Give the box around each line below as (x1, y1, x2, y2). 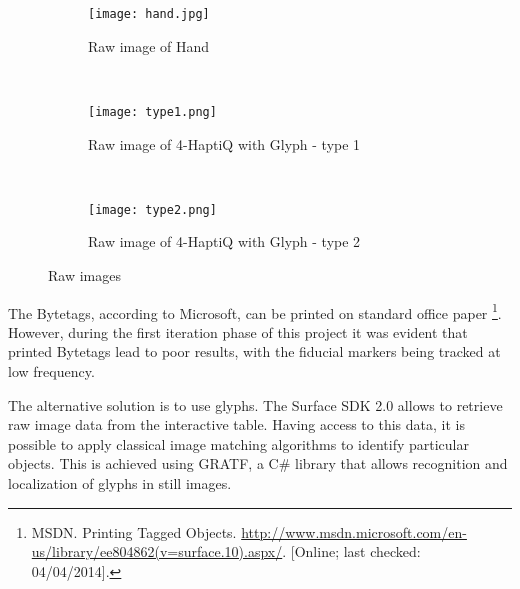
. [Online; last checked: (282, 541, 421, 562)
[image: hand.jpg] (88, 7, 210, 21)
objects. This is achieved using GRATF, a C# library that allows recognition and (8, 453, 508, 474)
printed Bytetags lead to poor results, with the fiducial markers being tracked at (8, 341, 501, 362)
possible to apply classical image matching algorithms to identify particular (8, 433, 469, 454)
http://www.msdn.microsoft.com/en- (241, 521, 467, 542)
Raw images (48, 264, 121, 285)
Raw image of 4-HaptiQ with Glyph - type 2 (88, 231, 361, 252)
